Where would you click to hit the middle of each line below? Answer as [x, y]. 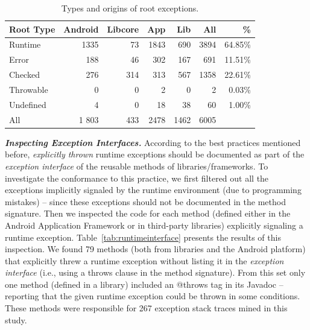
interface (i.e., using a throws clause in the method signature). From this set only [155, 272]
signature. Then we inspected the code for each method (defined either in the [148, 213]
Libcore [123, 29]
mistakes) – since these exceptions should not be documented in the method [145, 201]
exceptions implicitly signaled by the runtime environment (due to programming [153, 190]
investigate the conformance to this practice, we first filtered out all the [137, 178]
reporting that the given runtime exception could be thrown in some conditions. [153, 296]
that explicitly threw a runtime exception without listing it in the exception [144, 260]
